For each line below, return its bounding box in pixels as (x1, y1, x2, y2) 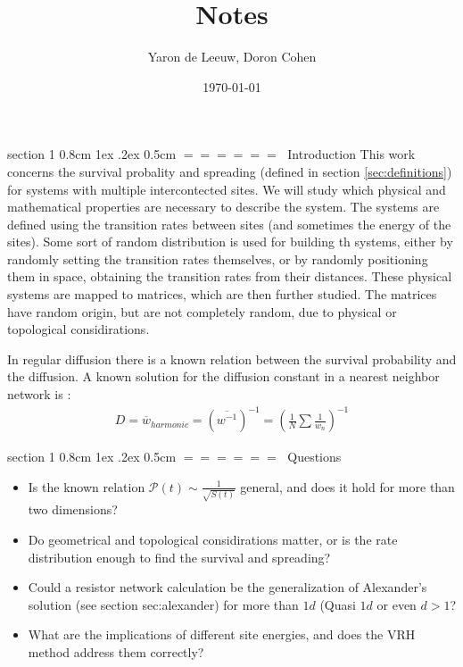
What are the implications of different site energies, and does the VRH (28, 625, 416, 644)
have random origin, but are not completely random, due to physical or (7, 302, 397, 321)
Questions (287, 447, 342, 466)
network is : (7, 385, 71, 404)
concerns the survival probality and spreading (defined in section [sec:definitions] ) (7, 162, 452, 180)
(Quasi (319, 595, 356, 613)
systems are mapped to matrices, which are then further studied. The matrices (7, 285, 437, 304)
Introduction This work (287, 145, 416, 163)
